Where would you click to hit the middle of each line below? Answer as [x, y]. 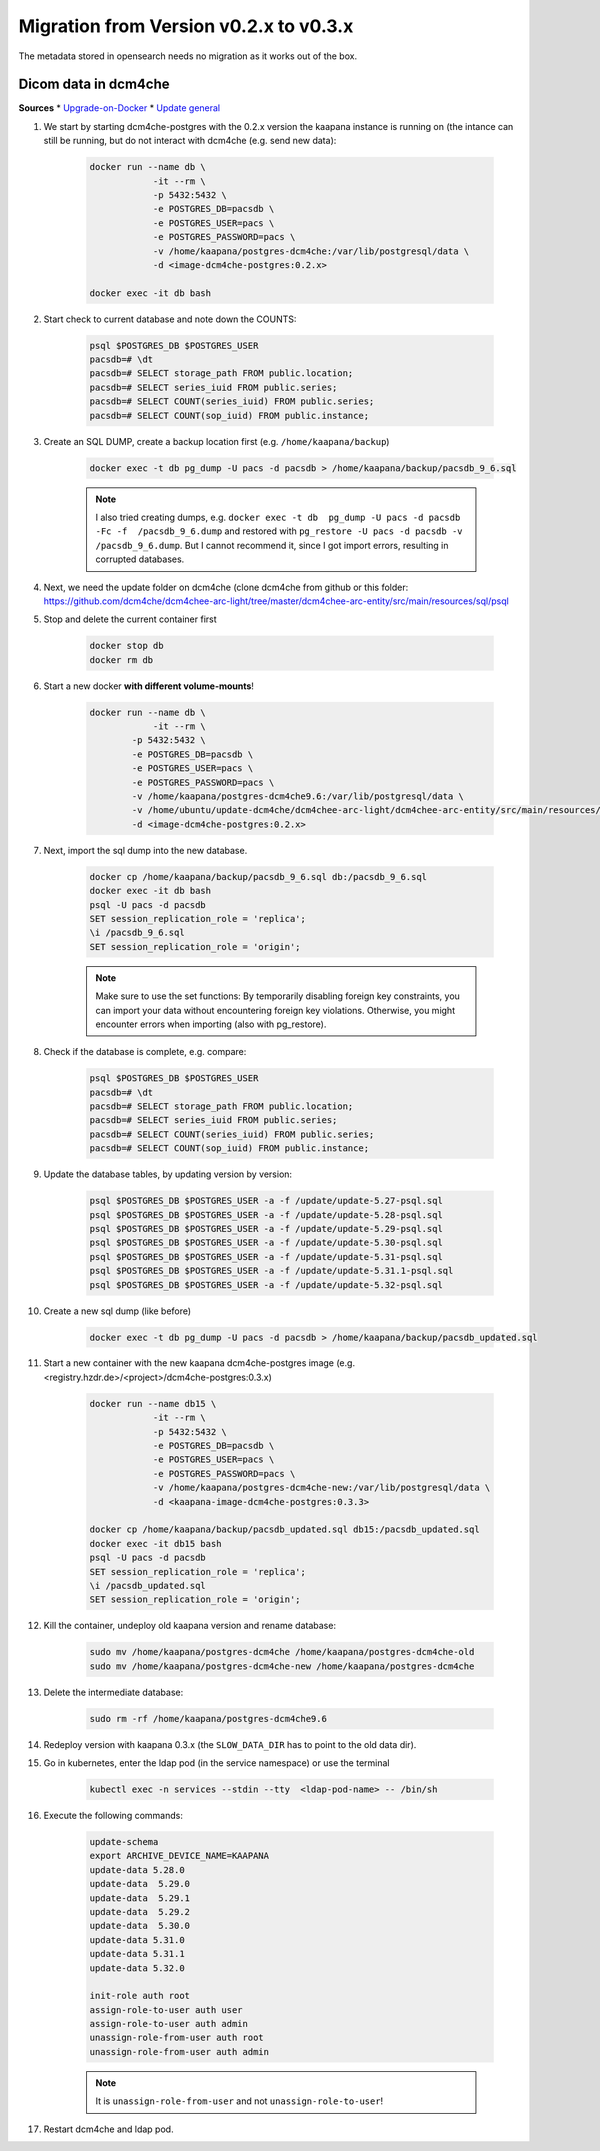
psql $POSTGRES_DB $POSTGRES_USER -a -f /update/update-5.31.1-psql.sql [271, 1271]
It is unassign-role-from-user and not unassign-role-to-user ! [239, 2101]
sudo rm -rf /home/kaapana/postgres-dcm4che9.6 [208, 1718]
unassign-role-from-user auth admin [179, 2051]
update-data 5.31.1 [137, 1954]
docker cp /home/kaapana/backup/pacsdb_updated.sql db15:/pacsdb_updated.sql [284, 1529]
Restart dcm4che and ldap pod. [108, 2129]
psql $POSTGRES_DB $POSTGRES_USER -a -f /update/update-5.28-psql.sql [266, 1214]
